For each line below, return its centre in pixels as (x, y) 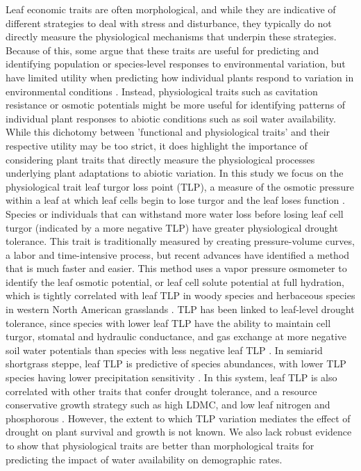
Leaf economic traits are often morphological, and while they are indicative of (171, 9)
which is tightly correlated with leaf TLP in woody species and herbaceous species (180, 295)
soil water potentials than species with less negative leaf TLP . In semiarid (164, 350)
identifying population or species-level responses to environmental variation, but (176, 64)
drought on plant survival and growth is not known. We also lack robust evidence (179, 432)
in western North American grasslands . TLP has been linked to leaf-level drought (180, 309)
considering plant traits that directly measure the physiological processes (160, 159)
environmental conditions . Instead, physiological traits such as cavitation (162, 91)
